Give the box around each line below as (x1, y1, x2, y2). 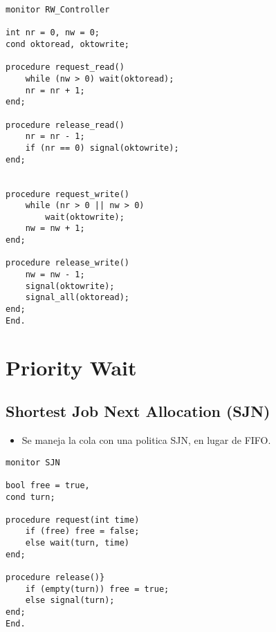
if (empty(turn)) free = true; (25, 584, 169, 594)
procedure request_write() (6, 189, 129, 199)
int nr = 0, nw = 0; (6, 28, 100, 38)
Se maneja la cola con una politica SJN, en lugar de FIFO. (21, 432, 271, 447)
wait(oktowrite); (45, 212, 125, 222)
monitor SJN (6, 457, 60, 467)
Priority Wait (6, 353, 137, 381)
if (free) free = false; (25, 526, 140, 537)
